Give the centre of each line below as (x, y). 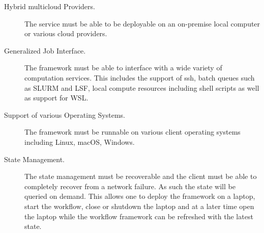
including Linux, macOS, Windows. (80, 141)
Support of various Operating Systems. (65, 114)
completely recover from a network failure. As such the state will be (130, 186)
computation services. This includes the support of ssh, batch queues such (140, 77)
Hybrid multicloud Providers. (50, 6)
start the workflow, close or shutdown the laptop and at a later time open (139, 206)
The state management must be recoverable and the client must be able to (141, 176)
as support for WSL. (56, 98)
